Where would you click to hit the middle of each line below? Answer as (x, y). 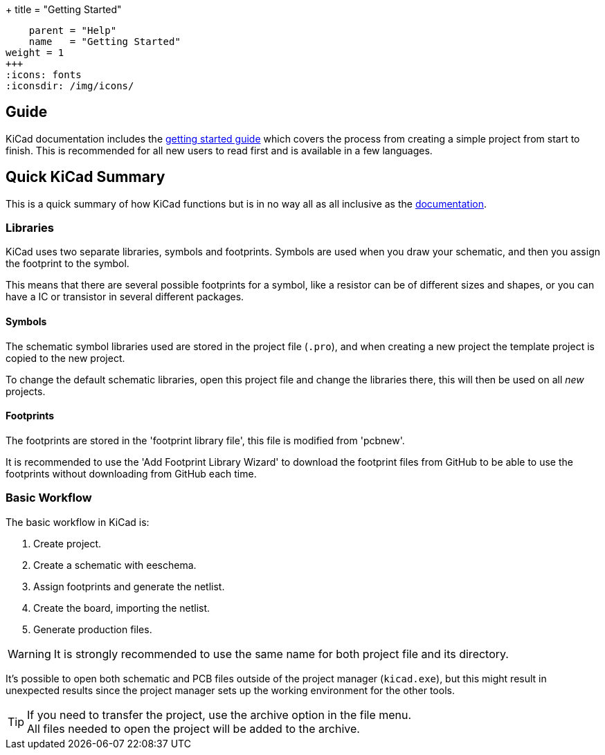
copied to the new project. (65, 358)
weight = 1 (35, 53)
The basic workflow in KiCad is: (78, 522)
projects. (26, 391)
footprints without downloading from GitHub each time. (131, 473)
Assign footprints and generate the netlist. (129, 586)
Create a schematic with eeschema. (115, 565)
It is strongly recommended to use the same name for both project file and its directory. (281, 654)
